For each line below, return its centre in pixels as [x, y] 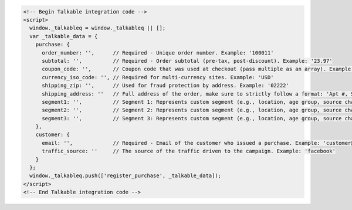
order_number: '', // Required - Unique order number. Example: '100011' [158, 52]
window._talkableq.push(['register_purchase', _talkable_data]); [126, 176]
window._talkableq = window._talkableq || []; [98, 28]
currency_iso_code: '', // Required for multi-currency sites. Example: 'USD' [158, 77]
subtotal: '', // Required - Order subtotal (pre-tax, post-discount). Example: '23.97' [187, 61]
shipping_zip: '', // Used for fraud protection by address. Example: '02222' [166, 86]
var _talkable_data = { [64, 36]
